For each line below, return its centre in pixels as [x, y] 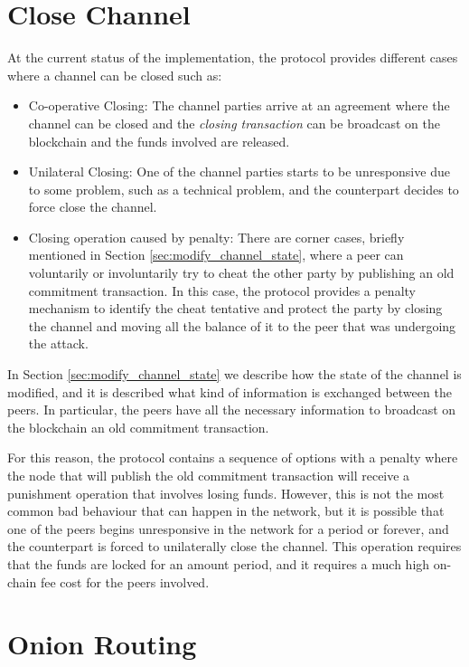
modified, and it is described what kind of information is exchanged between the [230, 391]
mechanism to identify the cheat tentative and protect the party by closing [235, 308]
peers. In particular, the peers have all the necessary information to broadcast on [232, 410]
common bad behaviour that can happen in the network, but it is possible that [226, 511]
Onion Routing [102, 644]
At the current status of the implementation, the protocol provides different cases [233, 57]
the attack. [58, 343]
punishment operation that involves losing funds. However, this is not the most [226, 493]
